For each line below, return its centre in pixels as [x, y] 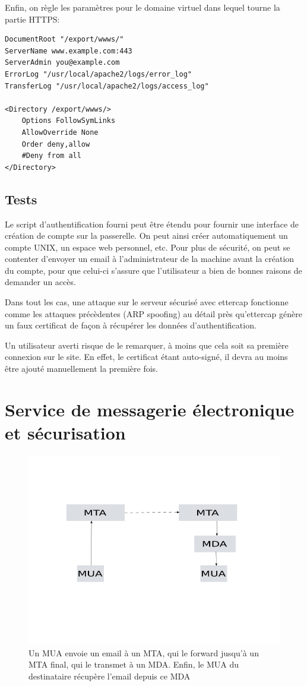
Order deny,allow [56, 144]
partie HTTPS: [32, 19]
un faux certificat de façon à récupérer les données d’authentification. [131, 325]
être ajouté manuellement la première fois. [82, 369]
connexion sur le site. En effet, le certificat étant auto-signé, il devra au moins [146, 357]
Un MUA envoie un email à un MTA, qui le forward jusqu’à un [144, 652]
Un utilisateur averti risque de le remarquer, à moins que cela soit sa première [147, 345]
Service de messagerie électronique [150, 409]
